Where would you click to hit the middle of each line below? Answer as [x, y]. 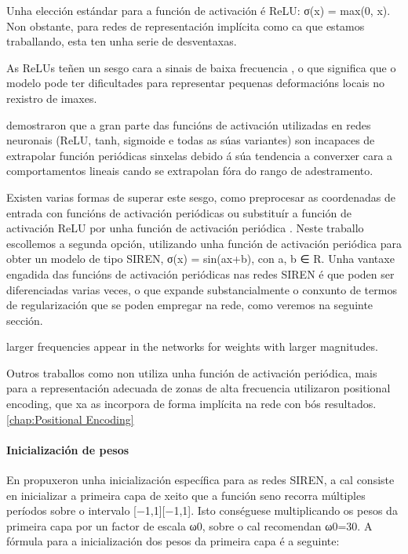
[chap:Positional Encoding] [70, 419]
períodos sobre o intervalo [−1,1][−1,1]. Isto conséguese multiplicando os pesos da [202, 510]
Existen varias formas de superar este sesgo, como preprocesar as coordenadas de [201, 197]
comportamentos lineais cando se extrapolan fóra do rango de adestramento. [190, 171]
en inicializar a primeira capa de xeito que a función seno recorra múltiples [186, 495]
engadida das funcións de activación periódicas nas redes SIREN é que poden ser [200, 273]
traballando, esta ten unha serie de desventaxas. [122, 41]
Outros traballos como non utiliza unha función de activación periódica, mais [192, 372]
